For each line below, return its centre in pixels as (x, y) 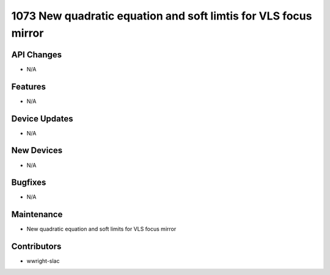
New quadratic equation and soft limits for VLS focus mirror (101, 229)
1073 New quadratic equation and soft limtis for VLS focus (162, 16)
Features (28, 86)
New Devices (37, 150)
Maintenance (37, 214)
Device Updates (42, 119)
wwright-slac (43, 261)
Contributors (36, 247)
